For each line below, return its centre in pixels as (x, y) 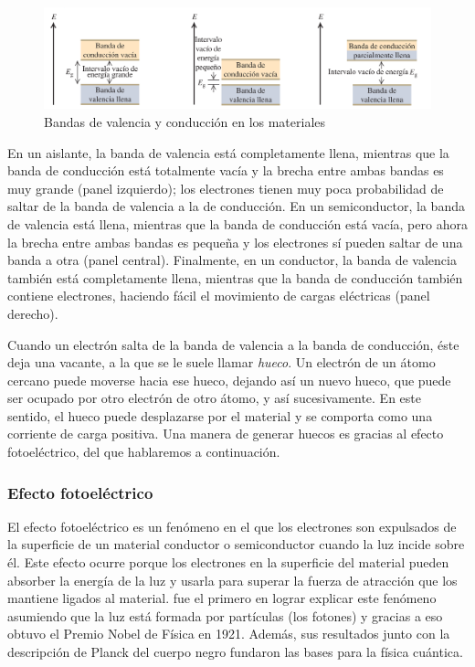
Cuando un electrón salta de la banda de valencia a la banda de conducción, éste (233, 344)
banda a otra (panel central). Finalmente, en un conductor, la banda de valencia (232, 260)
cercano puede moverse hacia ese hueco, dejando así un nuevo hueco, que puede (229, 380)
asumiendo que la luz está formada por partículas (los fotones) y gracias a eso (225, 615)
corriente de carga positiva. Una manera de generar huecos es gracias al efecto (226, 434)
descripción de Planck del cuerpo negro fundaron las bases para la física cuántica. (235, 652)
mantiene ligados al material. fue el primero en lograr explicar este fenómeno (222, 598)
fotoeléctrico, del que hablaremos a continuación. (144, 452)
